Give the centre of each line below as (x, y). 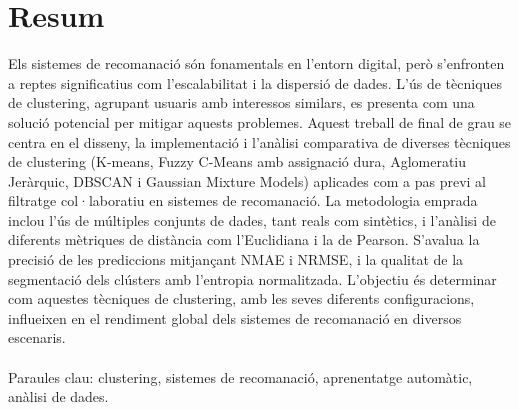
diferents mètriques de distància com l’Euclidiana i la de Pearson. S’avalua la (244, 239)
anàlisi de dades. (58, 396)
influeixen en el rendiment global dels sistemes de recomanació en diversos (235, 317)
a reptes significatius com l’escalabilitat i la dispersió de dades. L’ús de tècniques (255, 82)
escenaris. (37, 337)
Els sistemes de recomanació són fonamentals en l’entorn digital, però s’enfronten (256, 63)
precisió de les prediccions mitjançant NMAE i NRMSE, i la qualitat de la (236, 259)
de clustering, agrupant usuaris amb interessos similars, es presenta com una (241, 102)
